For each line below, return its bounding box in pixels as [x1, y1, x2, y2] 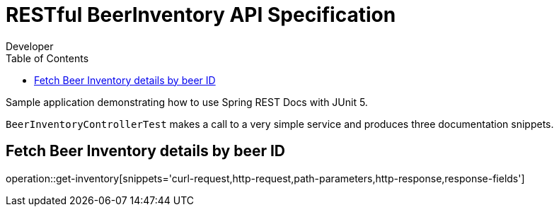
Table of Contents [6, 52, 89, 64]
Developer [6, 40, 54, 52]
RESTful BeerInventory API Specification [6, 3, 396, 27]
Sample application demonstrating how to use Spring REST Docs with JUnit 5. [6, 95, 368, 108]
